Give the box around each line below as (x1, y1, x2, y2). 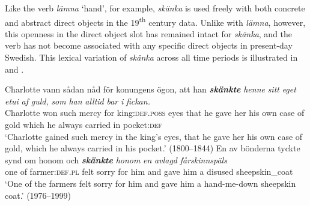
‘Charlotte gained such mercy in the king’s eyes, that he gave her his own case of (5, 130, 303, 142)
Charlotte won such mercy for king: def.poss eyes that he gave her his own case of (5, 106, 305, 119)
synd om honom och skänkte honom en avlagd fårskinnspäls (5, 153, 227, 166)
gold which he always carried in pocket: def (5, 118, 162, 130)
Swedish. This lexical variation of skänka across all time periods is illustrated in (5, 51, 298, 64)
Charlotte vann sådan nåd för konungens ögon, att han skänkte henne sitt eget (5, 83, 296, 95)
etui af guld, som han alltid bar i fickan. (5, 94, 150, 107)
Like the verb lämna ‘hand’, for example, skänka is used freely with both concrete (5, 2, 305, 14)
